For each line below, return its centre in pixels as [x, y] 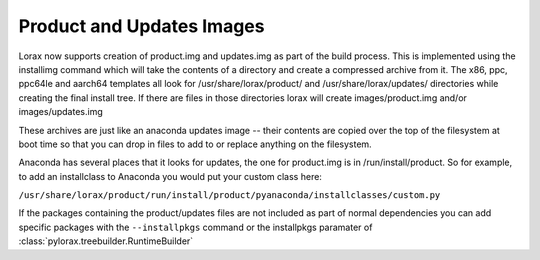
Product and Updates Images [141, 26]
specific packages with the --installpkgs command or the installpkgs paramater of [195, 227]
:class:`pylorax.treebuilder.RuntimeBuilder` [106, 241]
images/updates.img [61, 112]
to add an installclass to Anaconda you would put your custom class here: [170, 176]
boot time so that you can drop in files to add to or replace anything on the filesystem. [195, 144]
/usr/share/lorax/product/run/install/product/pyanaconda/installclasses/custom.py [229, 195]
